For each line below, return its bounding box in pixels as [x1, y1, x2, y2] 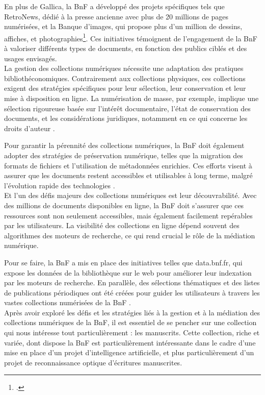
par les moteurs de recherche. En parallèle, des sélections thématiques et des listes [4, 277, 260, 288]
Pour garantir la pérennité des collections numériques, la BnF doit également [4, 140, 245, 151]
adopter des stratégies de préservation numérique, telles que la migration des [4, 150, 243, 160]
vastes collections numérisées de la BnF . [4, 297, 131, 308]
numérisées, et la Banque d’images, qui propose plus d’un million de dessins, [4, 21, 243, 32]
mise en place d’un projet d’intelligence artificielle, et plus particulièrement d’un [4, 347, 254, 358]
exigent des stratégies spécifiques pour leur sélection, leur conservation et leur [4, 83, 246, 93]
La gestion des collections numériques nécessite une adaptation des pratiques [4, 63, 244, 73]
